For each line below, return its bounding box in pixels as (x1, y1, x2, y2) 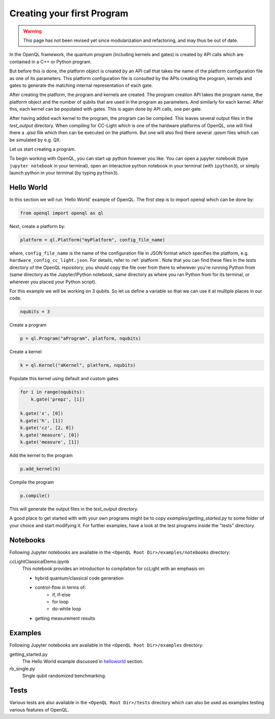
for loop (52, 599, 69, 605)
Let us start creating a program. (9, 146, 76, 153)
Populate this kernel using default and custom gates (9, 376, 119, 382)
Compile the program (9, 479, 54, 485)
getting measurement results (35, 615, 95, 621)
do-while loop (52, 606, 81, 612)
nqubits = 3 (20, 309, 50, 315)
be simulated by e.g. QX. (9, 137, 61, 143)
